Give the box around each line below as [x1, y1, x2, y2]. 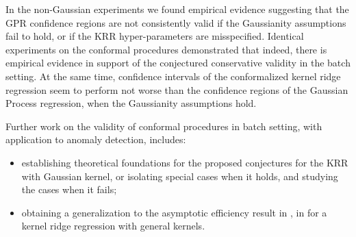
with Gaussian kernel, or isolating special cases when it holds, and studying [21, 169, 338, 183]
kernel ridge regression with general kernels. [21, 219, 205, 233]
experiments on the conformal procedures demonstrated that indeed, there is [5, 42, 327, 56]
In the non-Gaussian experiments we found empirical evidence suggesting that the [5, 2, 349, 16]
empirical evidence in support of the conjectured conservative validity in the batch [5, 55, 351, 70]
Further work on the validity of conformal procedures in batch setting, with [5, 118, 322, 133]
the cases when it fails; [21, 182, 117, 197]
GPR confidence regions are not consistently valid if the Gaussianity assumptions [5, 15, 346, 29]
